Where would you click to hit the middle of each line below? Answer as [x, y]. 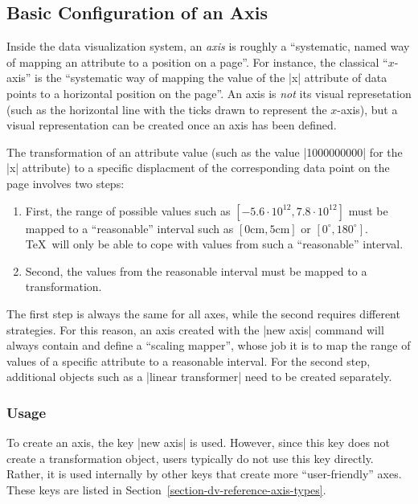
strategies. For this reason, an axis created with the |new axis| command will [195, 329]
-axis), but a [367, 109]
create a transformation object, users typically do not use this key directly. [190, 458]
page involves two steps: [66, 183]
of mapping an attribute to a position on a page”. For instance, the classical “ [197, 61]
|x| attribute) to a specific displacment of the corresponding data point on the [198, 168]
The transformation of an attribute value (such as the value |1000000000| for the [205, 152]
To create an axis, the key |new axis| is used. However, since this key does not [198, 443]
